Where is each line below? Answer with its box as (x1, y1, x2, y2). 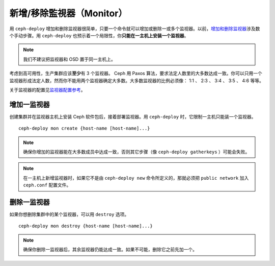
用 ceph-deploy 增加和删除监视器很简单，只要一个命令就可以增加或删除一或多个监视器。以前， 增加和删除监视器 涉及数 (9, 26, 260, 32)
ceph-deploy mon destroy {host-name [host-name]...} (18, 223, 153, 229)
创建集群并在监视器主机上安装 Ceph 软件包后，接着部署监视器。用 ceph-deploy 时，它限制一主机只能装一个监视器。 (9, 113, 256, 119)
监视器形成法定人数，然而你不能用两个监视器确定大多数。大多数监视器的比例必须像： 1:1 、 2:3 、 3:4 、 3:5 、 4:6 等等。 (9, 77, 264, 84)
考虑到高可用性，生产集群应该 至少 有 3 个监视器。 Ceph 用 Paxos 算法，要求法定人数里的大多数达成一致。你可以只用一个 (9, 70, 262, 77)
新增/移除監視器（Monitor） (9, 8, 127, 19)
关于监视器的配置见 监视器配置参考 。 (9, 87, 86, 93)
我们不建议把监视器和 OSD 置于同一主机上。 (23, 56, 116, 62)
